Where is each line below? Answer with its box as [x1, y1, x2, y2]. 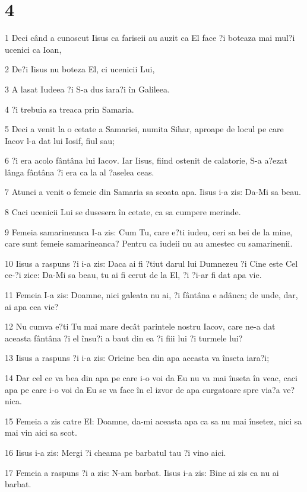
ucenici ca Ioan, [5, 43, 62, 55]
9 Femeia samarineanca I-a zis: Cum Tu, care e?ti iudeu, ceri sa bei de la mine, [5, 225, 293, 238]
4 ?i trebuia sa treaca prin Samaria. [5, 103, 134, 115]
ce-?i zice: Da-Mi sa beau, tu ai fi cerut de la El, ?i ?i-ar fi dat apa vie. [5, 269, 262, 281]
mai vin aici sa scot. [5, 426, 77, 439]
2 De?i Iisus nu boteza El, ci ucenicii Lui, [5, 63, 155, 75]
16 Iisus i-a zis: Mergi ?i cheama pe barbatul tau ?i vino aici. [5, 446, 226, 458]
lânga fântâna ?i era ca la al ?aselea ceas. [5, 165, 154, 178]
